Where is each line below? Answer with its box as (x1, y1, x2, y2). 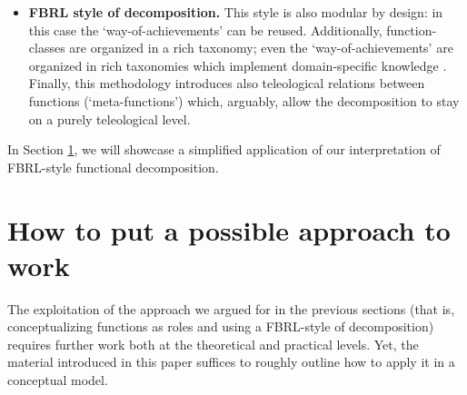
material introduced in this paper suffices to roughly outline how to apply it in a (7, 352, 455, 371)
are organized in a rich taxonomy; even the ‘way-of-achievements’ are (69, 38, 453, 57)
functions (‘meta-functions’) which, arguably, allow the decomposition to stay (28, 91, 460, 110)
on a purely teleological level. (28, 109, 191, 128)
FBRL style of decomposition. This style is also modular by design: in (28, 3, 443, 21)
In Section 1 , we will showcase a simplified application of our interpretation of (7, 140, 441, 159)
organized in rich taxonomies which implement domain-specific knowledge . (28, 55, 447, 74)
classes (28, 38, 65, 57)
